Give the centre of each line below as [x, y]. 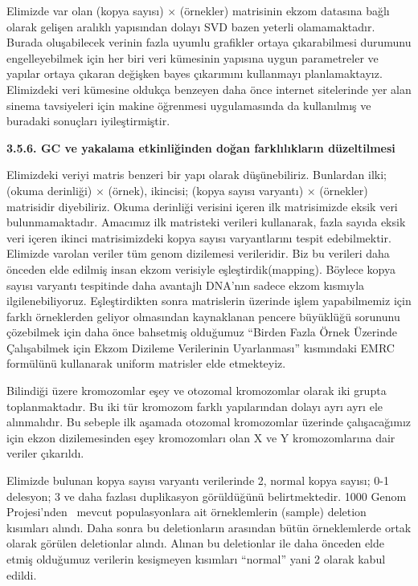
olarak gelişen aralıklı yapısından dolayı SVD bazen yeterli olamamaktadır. [191, 26]
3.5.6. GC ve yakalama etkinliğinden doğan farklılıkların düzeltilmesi [201, 147]
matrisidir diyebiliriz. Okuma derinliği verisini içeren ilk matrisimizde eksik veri [202, 206]
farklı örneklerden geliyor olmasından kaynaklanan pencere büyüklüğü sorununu [203, 316]
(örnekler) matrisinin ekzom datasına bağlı [285, 10]
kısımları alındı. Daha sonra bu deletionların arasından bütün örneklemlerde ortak [209, 527]
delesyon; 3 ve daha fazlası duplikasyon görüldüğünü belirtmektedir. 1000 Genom [207, 496]
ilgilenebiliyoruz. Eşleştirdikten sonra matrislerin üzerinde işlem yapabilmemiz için [209, 301]
